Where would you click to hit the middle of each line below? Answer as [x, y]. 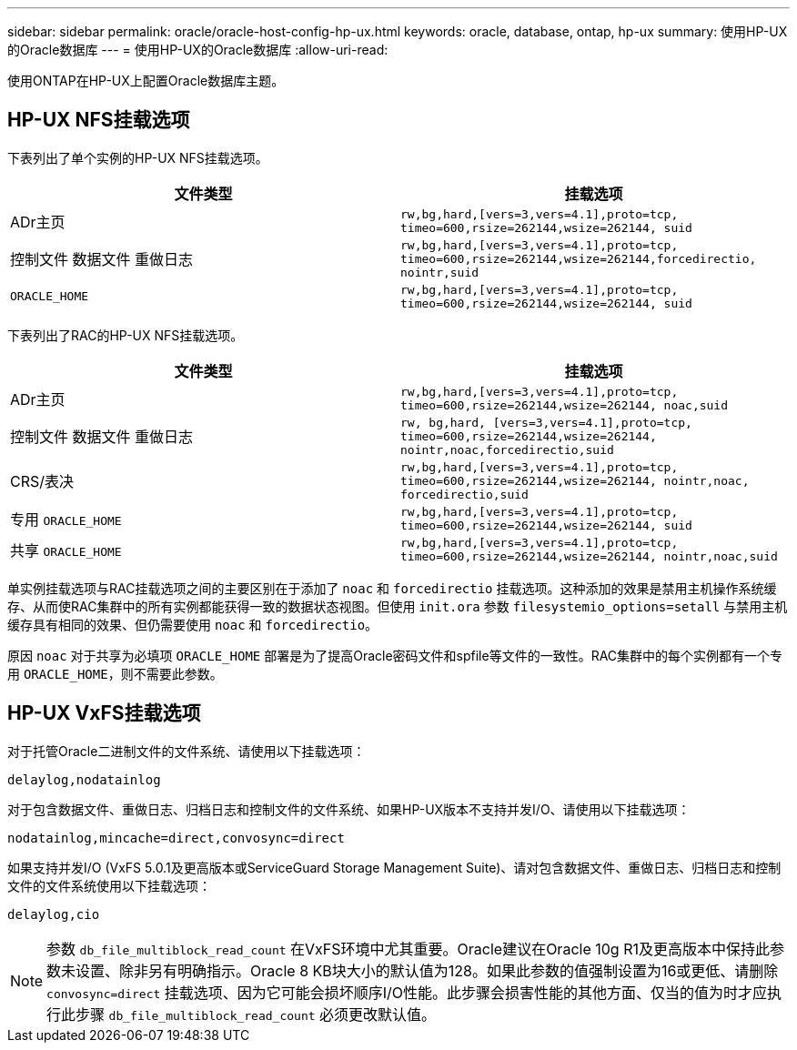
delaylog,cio [54, 914]
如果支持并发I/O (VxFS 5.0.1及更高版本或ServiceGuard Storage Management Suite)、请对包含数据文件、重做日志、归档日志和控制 [394, 867]
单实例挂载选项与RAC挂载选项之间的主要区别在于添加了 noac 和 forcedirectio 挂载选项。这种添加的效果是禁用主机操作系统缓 [392, 588]
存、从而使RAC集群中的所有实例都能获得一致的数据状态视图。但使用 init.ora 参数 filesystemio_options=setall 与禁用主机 [398, 606]
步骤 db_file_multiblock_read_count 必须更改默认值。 [256, 1014]
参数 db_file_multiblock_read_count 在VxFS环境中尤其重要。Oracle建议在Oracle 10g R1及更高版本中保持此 [408, 949]
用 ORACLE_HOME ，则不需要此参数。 [115, 673]
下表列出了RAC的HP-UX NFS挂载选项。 [126, 335]
